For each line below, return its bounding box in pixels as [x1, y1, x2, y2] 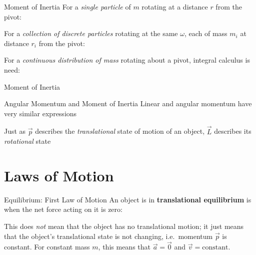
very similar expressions [4, 108, 77, 118]
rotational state [4, 136, 51, 146]
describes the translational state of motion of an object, [35, 126, 205, 136]
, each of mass [184, 28, 227, 39]
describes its [214, 126, 251, 136]
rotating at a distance [141, 2, 208, 12]
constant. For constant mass [4, 241, 90, 252]
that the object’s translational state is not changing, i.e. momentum [4, 230, 213, 241]
